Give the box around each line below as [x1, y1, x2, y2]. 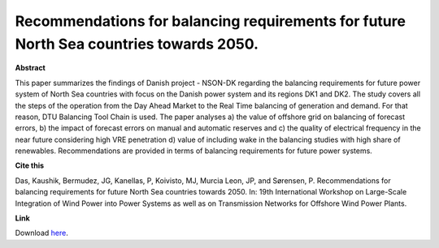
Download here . [15, 228, 68, 238]
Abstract [15, 63, 46, 73]
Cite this [15, 160, 45, 170]
